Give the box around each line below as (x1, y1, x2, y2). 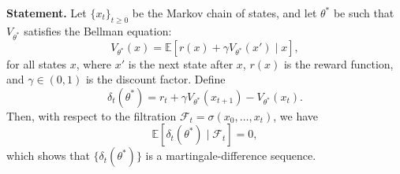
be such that (333, 5, 394, 20)
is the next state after (128, 55, 234, 72)
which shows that (6, 147, 90, 164)
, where (76, 55, 112, 72)
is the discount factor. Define (85, 71, 226, 87)
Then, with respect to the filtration (6, 107, 177, 124)
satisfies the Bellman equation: (24, 22, 172, 39)
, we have (273, 107, 318, 124)
